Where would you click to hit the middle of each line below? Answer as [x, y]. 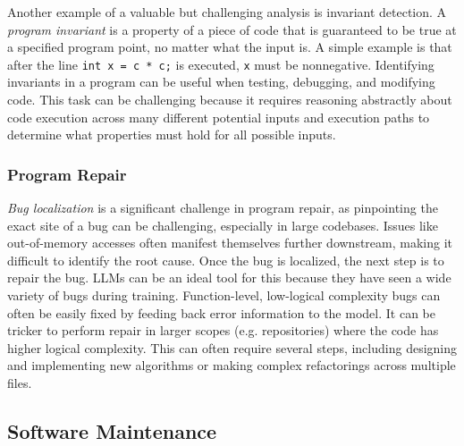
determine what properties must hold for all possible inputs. [172, 135]
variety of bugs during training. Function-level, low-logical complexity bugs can [224, 295]
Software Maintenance [112, 430]
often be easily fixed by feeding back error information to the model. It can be [221, 312]
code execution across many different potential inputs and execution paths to [219, 117]
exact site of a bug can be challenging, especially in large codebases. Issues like [223, 225]
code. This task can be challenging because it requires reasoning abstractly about [230, 100]
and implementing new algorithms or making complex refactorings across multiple [232, 365]
